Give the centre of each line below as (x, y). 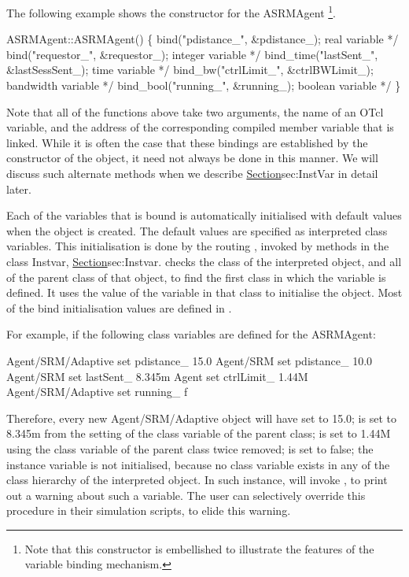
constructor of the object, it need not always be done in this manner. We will (192, 158)
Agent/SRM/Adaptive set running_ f (97, 392)
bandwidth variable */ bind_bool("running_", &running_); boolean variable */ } (204, 85)
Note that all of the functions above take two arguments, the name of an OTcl (195, 111)
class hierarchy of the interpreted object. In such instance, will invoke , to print (197, 480)
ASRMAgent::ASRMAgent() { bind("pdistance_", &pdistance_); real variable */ (203, 39)
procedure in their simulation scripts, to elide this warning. (149, 510)
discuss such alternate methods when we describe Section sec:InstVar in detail (192, 173)
